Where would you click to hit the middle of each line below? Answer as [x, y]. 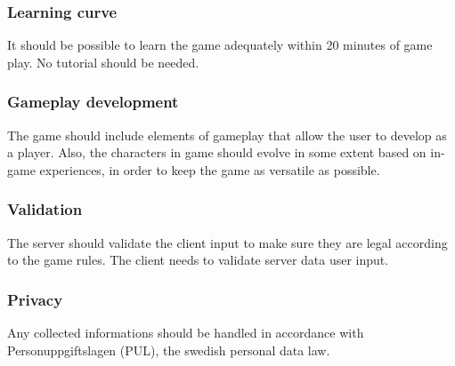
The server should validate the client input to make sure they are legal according [227, 242]
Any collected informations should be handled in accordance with [186, 333]
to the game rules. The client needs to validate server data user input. [198, 260]
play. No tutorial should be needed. [103, 62]
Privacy [35, 299]
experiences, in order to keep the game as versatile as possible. [210, 169]
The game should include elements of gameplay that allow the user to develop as [227, 135]
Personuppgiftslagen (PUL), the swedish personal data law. [169, 350]
